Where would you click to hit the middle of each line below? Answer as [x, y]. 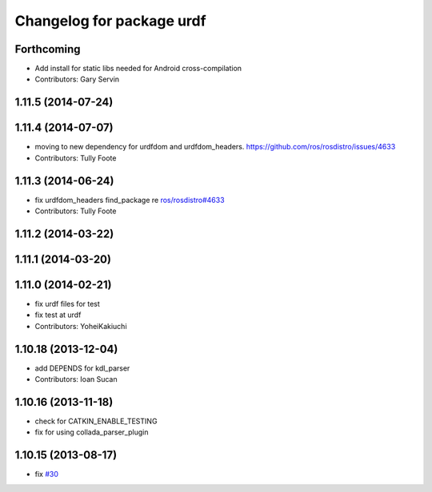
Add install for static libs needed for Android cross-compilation [138, 69]
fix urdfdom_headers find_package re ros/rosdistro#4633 [130, 200]
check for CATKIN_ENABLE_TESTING [96, 421]
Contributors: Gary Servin [77, 79]
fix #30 [47, 474]
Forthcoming [48, 49]
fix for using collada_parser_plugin [92, 432]
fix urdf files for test [67, 304]
